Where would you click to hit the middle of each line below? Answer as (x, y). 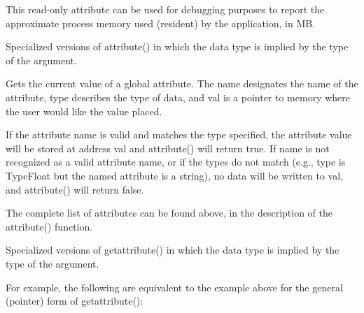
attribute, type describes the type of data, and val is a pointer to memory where (178, 97)
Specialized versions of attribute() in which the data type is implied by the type (177, 46)
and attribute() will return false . (75, 189)
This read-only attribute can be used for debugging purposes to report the (165, 9)
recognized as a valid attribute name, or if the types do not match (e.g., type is (176, 162)
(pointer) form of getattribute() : (75, 301)
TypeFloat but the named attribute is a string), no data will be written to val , (174, 175)
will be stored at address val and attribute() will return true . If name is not (168, 148)
